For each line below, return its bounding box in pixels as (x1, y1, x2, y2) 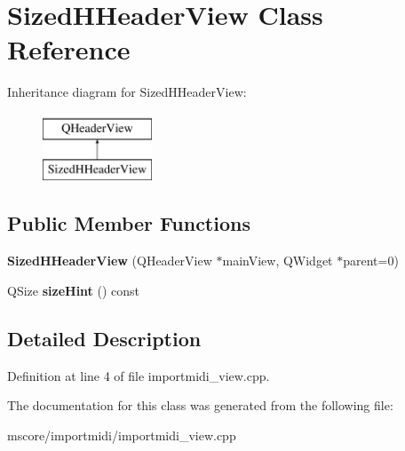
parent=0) (343, 251, 399, 270)
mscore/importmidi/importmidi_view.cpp (7, 425, 236, 444)
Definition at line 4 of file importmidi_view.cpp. (7, 366, 270, 384)
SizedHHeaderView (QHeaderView (7, 251, 212, 270)
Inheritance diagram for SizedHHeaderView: (7, 83, 247, 101)
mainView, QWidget (222, 251, 333, 270)
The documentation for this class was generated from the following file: (7, 396, 393, 415)
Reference (7, 31, 131, 67)
